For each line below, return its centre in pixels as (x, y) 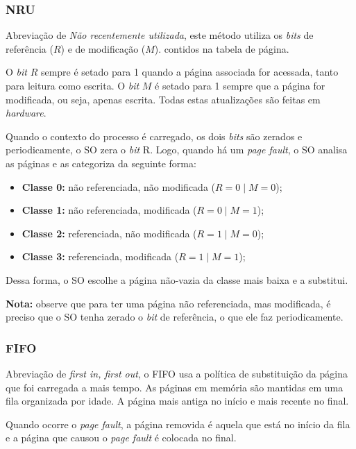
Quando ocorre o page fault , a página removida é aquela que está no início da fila (178, 424)
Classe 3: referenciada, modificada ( (100, 256)
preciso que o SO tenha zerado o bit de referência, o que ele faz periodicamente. (175, 317)
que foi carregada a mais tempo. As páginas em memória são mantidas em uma (175, 387)
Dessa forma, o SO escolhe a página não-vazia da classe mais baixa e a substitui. (177, 279)
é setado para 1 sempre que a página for (240, 85)
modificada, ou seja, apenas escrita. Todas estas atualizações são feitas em (163, 99)
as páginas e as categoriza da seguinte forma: (101, 163)
